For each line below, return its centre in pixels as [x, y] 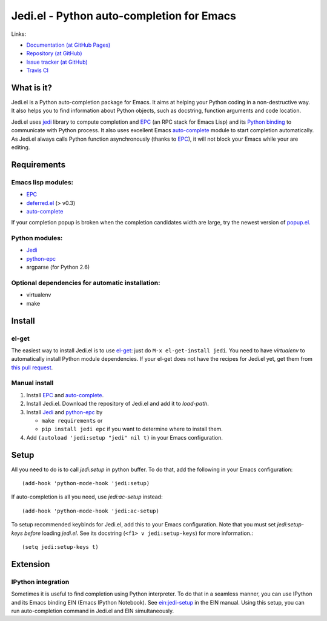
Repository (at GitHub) [54, 53]
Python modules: [37, 238]
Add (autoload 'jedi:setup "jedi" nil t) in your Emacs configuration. [125, 437]
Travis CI [37, 70]
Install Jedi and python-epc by [64, 412]
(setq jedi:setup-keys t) [61, 547]
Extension [31, 564]
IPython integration [40, 582]
